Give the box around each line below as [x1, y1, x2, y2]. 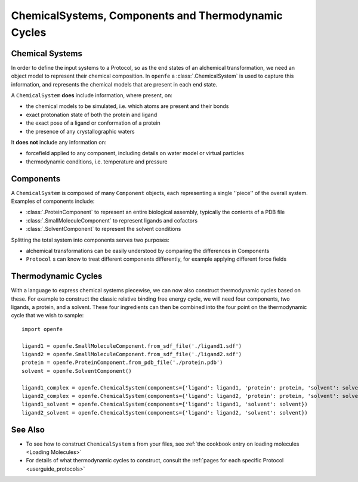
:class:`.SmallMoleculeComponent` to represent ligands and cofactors [26, 217, 198, 224]
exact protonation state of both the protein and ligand [26, 111, 158, 118]
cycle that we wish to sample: [11, 312, 84, 319]
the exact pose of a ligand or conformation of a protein [26, 119, 161, 126]
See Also [11, 424, 45, 435]
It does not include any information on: [11, 138, 107, 146]
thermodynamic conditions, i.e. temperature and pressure [26, 158, 168, 165]
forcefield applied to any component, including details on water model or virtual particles [26, 150, 245, 157]
